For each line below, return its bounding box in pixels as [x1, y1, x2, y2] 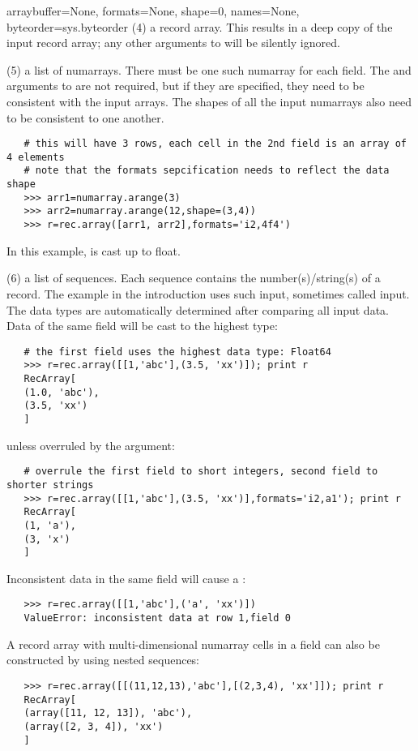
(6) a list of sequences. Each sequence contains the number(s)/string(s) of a [6, 269, 381, 286]
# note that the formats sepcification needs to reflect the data [23, 165, 390, 177]
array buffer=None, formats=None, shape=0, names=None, [6, 2, 300, 19]
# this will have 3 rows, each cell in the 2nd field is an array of [23, 138, 407, 150]
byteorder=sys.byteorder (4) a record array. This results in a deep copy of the [6, 18, 393, 35]
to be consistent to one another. [6, 109, 164, 126]
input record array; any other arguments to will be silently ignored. [6, 34, 340, 51]
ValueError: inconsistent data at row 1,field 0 [23, 612, 291, 624]
